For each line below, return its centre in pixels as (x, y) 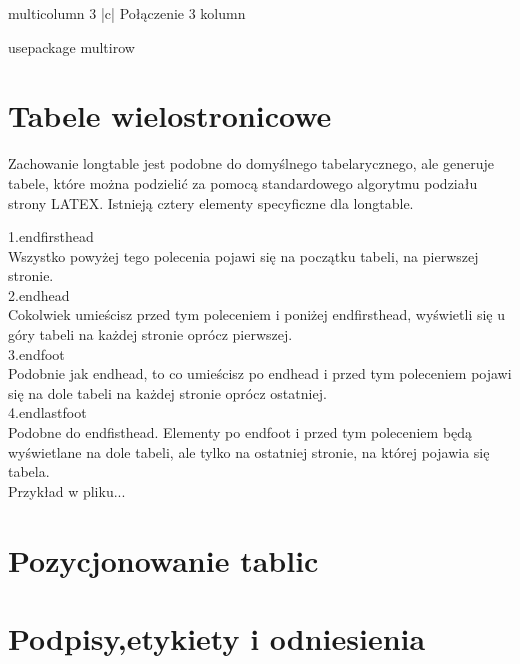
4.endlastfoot (47, 412)
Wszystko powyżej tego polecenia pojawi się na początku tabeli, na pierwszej (243, 255)
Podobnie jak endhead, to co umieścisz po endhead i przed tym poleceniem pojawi (260, 373)
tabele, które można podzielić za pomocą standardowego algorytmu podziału (243, 182)
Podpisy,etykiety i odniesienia (217, 637)
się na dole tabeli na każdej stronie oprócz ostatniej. (167, 392)
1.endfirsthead (51, 236)
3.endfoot (36, 353)
